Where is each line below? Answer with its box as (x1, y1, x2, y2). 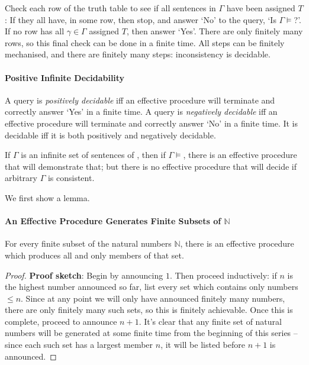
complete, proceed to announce (5, 315, 117, 327)
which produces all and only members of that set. (5, 248, 184, 261)
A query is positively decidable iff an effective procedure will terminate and (5, 93, 275, 106)
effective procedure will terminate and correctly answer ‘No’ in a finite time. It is (5, 117, 298, 129)
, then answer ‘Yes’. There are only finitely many (126, 25, 303, 37)
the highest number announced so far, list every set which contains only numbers (5, 280, 298, 293)
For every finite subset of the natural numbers (5, 237, 172, 250)
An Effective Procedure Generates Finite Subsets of (5, 215, 221, 227)
